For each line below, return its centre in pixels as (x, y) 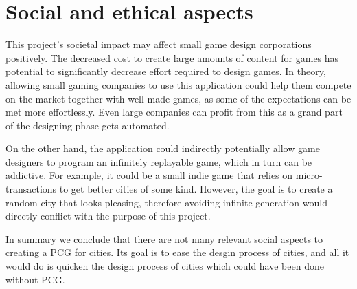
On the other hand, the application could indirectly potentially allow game (163, 148)
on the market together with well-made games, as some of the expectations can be (178, 98)
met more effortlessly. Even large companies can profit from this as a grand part (174, 112)
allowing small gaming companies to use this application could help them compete (178, 84)
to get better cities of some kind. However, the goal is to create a (196, 189)
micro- (309, 175)
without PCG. (35, 279)
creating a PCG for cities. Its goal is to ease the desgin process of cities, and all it (177, 252)
